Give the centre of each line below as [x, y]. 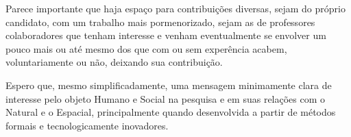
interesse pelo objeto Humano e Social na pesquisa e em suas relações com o [166, 98]
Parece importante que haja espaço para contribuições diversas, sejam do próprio [175, 8]
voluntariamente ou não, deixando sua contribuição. [114, 62]
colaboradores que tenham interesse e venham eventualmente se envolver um [166, 35]
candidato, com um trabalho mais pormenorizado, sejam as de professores [160, 22]
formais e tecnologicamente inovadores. [87, 125]
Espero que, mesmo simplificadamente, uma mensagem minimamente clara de [169, 85]
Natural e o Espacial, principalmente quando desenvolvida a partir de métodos [171, 112]
